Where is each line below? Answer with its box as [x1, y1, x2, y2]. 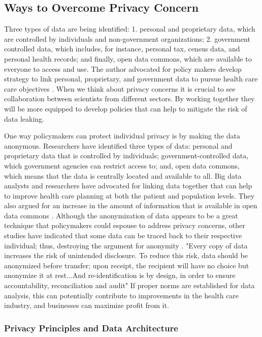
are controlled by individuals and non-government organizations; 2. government [4, 33, 250, 44]
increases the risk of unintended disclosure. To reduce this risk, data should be [4, 250, 248, 261]
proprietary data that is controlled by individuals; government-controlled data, [4, 150, 249, 161]
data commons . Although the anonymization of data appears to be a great [4, 210, 238, 220]
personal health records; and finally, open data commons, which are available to [4, 53, 252, 64]
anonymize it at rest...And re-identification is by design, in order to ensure [4, 270, 236, 280]
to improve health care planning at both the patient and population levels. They [4, 190, 254, 201]
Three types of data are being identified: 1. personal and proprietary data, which [4, 23, 255, 34]
